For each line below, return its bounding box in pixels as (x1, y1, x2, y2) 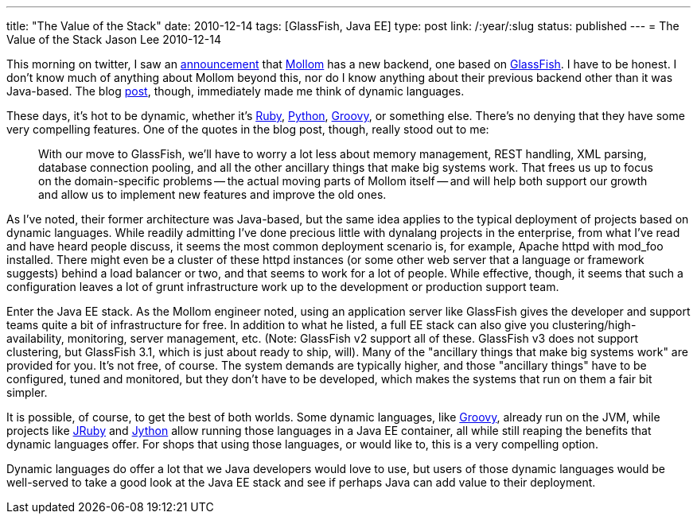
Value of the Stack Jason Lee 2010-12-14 (6, 33, 221, 46)
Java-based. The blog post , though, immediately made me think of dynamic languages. (6, 84, 465, 98)
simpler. (6, 386, 48, 399)
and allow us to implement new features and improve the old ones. (38, 188, 387, 201)
